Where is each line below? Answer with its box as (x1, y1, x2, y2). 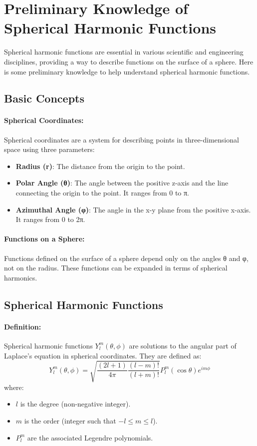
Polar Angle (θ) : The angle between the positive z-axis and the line (15, 177, 229, 188)
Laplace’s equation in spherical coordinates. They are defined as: (4, 350, 202, 360)
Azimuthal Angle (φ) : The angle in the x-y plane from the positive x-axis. (15, 204, 251, 214)
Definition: (4, 321, 41, 331)
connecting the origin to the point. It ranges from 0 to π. (15, 187, 189, 198)
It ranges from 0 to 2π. (15, 214, 85, 224)
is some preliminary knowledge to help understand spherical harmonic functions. (4, 66, 250, 76)
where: (4, 381, 24, 392)
